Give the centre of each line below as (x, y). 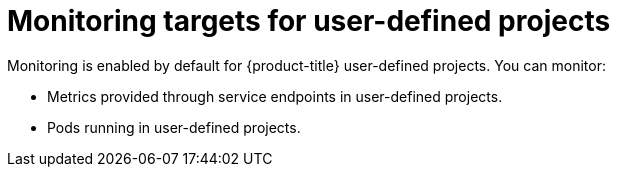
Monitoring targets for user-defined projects (309, 21)
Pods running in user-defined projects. (174, 127)
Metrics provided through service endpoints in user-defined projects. (275, 96)
